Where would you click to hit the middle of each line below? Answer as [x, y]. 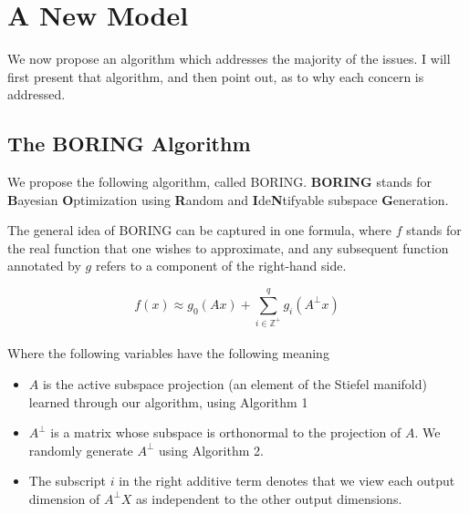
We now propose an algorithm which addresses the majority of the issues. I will [229, 59]
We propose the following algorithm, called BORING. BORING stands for [219, 182]
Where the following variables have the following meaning [168, 353]
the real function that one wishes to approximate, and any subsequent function [228, 247]
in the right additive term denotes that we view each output [287, 481]
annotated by [44, 266]
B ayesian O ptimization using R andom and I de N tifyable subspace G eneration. [228, 199]
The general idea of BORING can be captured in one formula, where [200, 230]
